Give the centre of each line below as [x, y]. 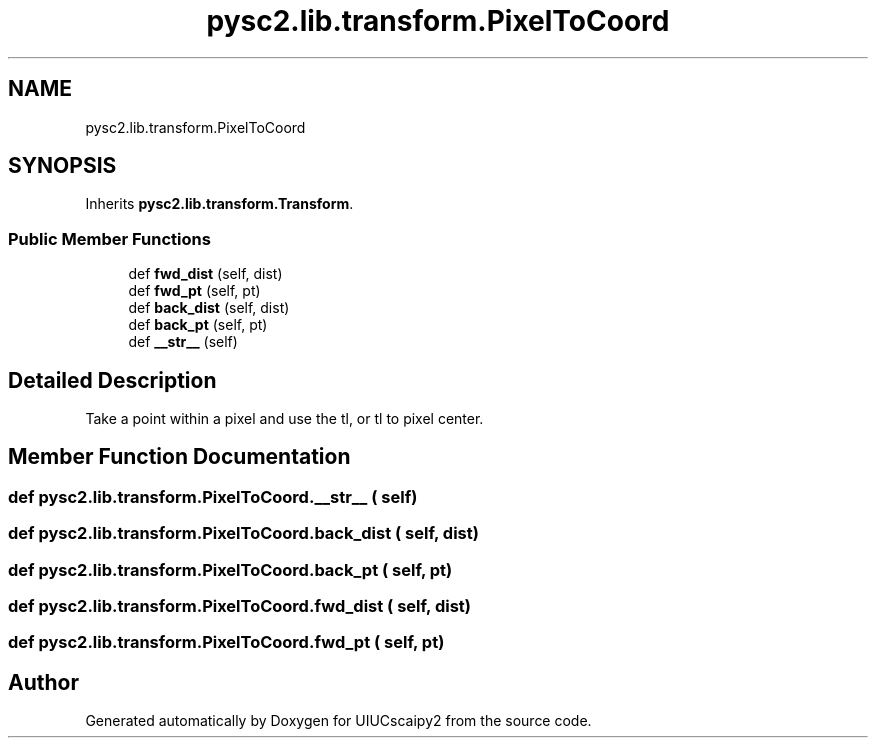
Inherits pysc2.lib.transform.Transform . [219, 204]
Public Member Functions [109, 238]
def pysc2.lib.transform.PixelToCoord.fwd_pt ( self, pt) [226, 642]
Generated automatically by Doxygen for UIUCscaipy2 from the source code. [338, 721]
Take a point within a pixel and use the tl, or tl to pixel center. [284, 419]
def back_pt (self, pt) [198, 325]
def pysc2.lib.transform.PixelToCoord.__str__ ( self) [213, 496]
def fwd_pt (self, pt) [194, 291]
